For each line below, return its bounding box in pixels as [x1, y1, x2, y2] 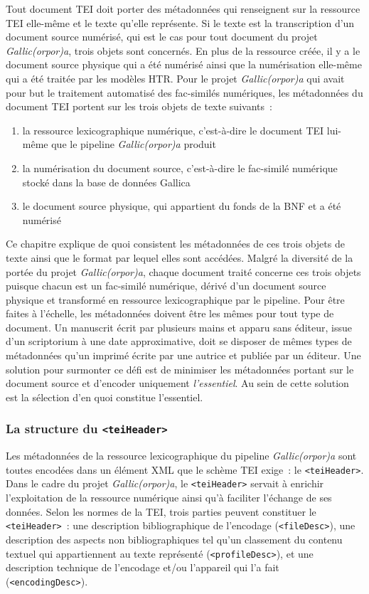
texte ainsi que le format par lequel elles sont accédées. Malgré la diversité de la [6, 250, 353, 265]
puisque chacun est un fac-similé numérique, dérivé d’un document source [6, 278, 326, 293]
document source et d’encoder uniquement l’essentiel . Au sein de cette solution [6, 376, 349, 391]
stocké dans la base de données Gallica [22, 174, 191, 189]
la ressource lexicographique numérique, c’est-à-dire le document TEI [22, 122, 324, 137]
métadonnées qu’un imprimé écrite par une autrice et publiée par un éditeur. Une [6, 348, 361, 363]
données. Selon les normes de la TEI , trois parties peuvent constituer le [6, 504, 316, 519]
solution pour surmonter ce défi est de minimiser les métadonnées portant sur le [6, 361, 354, 376]
